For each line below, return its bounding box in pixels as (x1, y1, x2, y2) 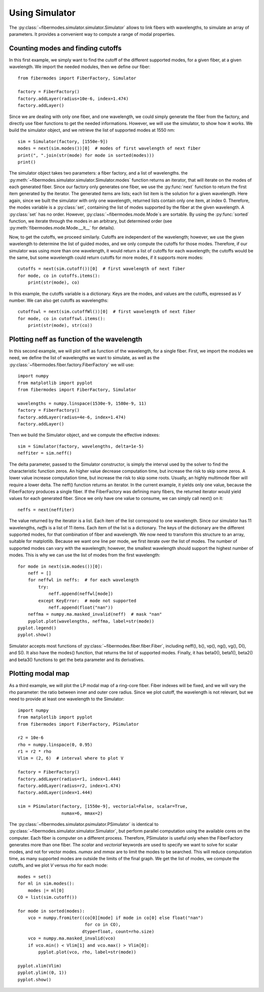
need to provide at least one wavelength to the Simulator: (9, 696, 125, 702)
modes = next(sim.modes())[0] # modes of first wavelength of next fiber (18, 146, 201, 151)
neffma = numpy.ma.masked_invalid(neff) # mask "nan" (27, 612, 162, 617)
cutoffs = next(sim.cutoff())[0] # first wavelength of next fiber (18, 266, 185, 272)
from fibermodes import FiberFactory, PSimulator (18, 721, 139, 727)
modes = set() (18, 874, 51, 879)
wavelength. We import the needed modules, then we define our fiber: (9, 64, 151, 70)
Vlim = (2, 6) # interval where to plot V (18, 755, 124, 761)
